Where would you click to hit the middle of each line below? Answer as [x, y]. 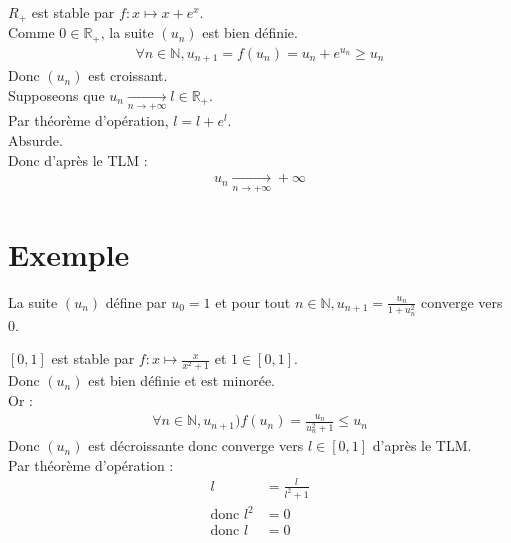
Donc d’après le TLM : [78, 159]
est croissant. [128, 75]
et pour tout [253, 301]
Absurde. [35, 139]
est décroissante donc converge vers [196, 445]
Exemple [69, 253]
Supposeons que [56, 94]
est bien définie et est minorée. [182, 380]
